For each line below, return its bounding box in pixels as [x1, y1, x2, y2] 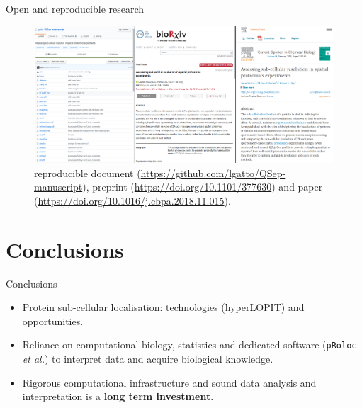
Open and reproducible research [6, 1, 145, 16]
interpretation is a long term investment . [22, 389, 214, 404]
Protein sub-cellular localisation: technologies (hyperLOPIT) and [22, 300, 305, 314]
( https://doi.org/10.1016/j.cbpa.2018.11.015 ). [34, 193, 231, 208]
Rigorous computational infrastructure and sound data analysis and [22, 375, 317, 390]
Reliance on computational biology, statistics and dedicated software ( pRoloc [22, 337, 357, 352]
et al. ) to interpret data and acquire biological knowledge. [22, 351, 273, 366]
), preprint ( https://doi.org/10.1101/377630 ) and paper [82, 179, 323, 194]
